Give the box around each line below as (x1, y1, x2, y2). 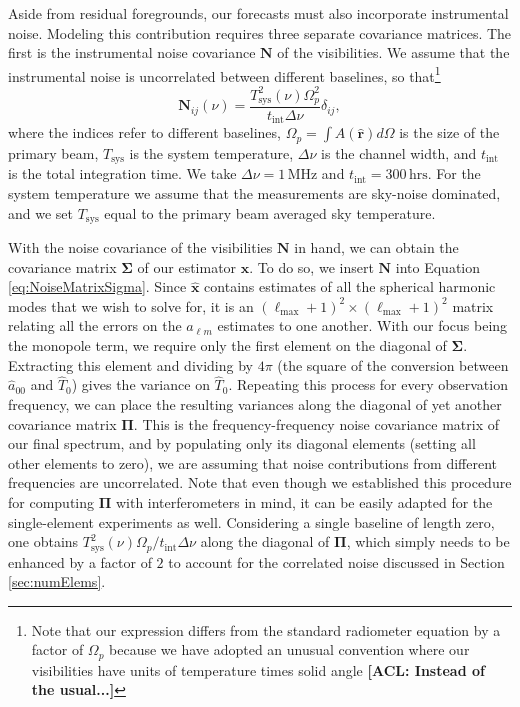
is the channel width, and (321, 142, 477, 163)
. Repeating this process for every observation (228, 374, 508, 395)
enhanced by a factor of (8, 551, 152, 572)
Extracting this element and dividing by (8, 354, 253, 375)
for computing (8, 491, 95, 512)
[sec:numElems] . (8, 571, 106, 592)
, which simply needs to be (346, 531, 510, 552)
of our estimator (137, 256, 237, 277)
